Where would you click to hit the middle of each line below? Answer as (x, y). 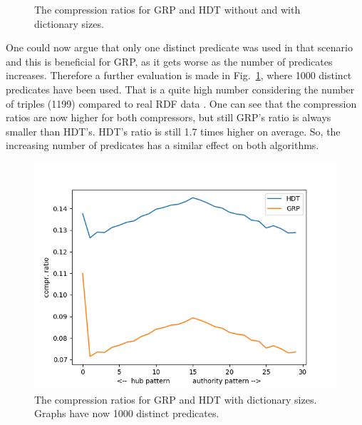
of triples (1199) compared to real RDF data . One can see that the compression (181, 103)
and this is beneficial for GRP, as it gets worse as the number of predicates (169, 61)
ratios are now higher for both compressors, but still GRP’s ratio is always (169, 117)
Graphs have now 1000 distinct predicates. (127, 413)
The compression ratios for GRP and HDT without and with (167, 9)
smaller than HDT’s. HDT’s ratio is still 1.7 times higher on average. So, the (173, 131)
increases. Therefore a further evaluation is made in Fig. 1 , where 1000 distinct (179, 75)
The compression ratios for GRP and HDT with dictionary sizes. (176, 399)
